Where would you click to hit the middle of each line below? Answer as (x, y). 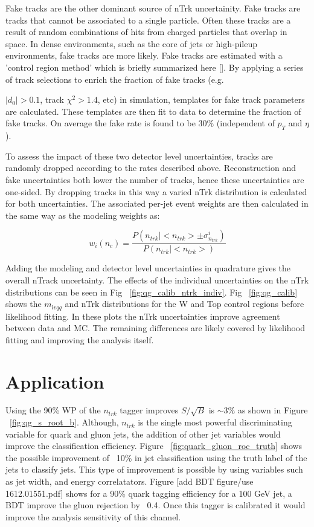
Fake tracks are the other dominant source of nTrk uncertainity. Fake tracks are (153, 8)
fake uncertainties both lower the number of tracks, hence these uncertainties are (155, 179)
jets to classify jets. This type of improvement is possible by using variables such (154, 469)
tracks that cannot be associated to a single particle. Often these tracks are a (148, 20)
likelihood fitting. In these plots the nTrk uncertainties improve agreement (143, 316)
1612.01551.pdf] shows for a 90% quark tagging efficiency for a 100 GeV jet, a (149, 493)
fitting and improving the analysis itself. (80, 339)
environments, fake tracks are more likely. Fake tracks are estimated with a (144, 55)
